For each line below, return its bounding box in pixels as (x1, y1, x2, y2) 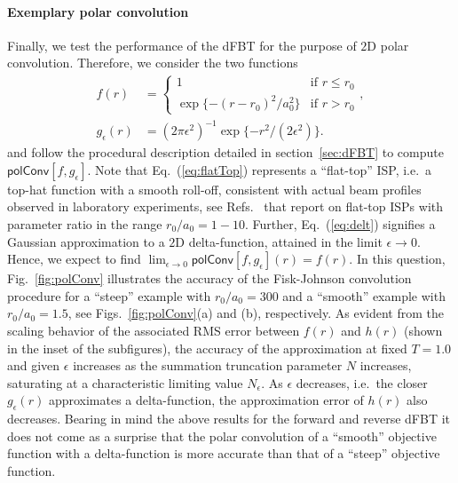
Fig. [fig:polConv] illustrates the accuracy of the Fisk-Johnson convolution (7, 269, 412, 288)
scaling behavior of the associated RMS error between (7, 321, 300, 339)
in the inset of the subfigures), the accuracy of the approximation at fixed (7, 338, 407, 357)
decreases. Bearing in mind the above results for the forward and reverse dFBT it (7, 409, 451, 428)
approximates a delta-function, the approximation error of (48, 391, 364, 409)
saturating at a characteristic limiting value (7, 373, 243, 392)
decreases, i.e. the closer (296, 373, 428, 392)
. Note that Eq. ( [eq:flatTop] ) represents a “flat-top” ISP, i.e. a (87, 160, 432, 178)
